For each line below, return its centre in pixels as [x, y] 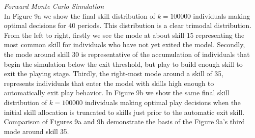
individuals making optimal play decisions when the [163, 102]
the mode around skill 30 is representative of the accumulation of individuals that [127, 54]
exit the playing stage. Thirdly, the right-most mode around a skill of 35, [114, 73]
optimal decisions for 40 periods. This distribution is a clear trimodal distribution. [128, 25]
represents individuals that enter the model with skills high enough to [109, 83]
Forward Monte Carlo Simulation [54, 6]
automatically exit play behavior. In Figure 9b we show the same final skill [117, 93]
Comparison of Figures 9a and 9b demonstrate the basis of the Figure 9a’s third [125, 122]
